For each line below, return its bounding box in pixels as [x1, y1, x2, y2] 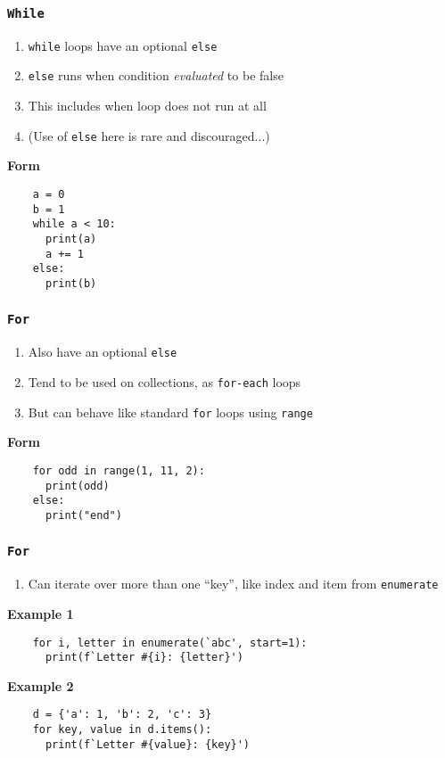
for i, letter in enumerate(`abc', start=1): [32, 636, 308, 649]
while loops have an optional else [28, 36, 218, 54]
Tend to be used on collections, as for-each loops [28, 372, 301, 391]
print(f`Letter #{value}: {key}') [45, 737, 251, 751]
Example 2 [7, 676, 74, 695]
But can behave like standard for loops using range [28, 402, 313, 421]
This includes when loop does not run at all [28, 96, 267, 115]
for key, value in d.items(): [32, 723, 212, 737]
